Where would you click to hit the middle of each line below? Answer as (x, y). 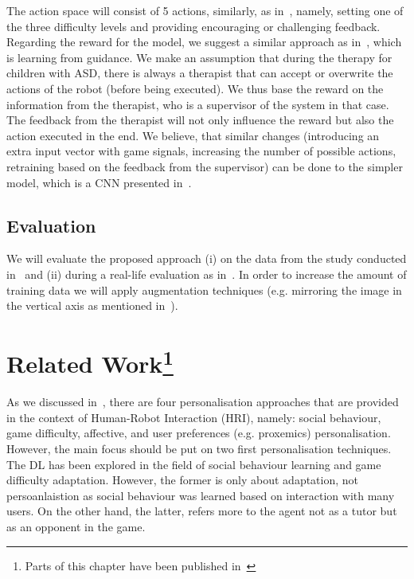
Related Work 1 (90, 362)
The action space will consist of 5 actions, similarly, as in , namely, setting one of (205, 10)
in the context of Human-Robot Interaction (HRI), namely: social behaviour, (194, 417)
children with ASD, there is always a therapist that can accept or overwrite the (200, 73)
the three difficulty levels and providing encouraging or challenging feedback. (193, 26)
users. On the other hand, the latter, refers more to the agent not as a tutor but (202, 511)
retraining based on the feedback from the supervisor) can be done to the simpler (205, 166)
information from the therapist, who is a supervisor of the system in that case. (198, 104)
